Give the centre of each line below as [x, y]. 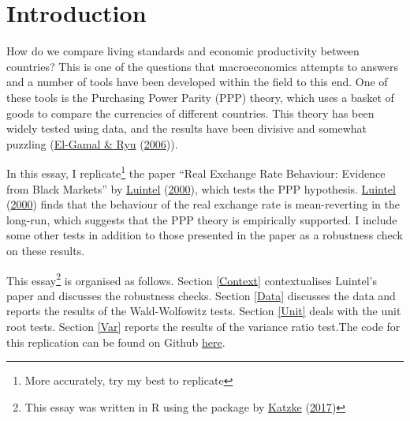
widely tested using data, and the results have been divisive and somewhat [187, 128]
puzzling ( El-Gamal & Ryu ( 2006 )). [92, 143]
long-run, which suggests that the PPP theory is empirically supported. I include [202, 219]
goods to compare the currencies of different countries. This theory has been [190, 113]
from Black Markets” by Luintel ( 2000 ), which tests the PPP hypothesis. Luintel [201, 188]
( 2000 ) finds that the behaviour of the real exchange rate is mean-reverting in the [203, 204]
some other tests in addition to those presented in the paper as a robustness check [205, 235]
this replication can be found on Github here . [116, 342]
